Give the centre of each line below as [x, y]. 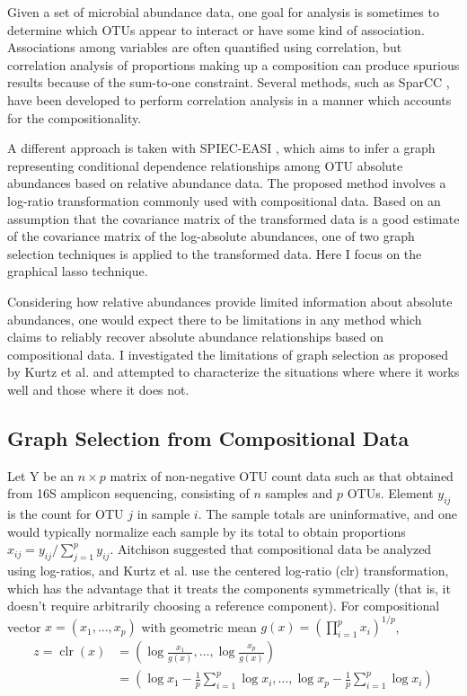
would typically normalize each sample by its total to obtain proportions [207, 531]
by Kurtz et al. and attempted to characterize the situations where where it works [233, 372]
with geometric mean [199, 626]
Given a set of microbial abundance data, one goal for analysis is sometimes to [223, 12]
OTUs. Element [390, 493]
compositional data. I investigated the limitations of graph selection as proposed [228, 354]
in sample [163, 514]
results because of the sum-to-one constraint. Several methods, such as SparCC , [229, 82]
